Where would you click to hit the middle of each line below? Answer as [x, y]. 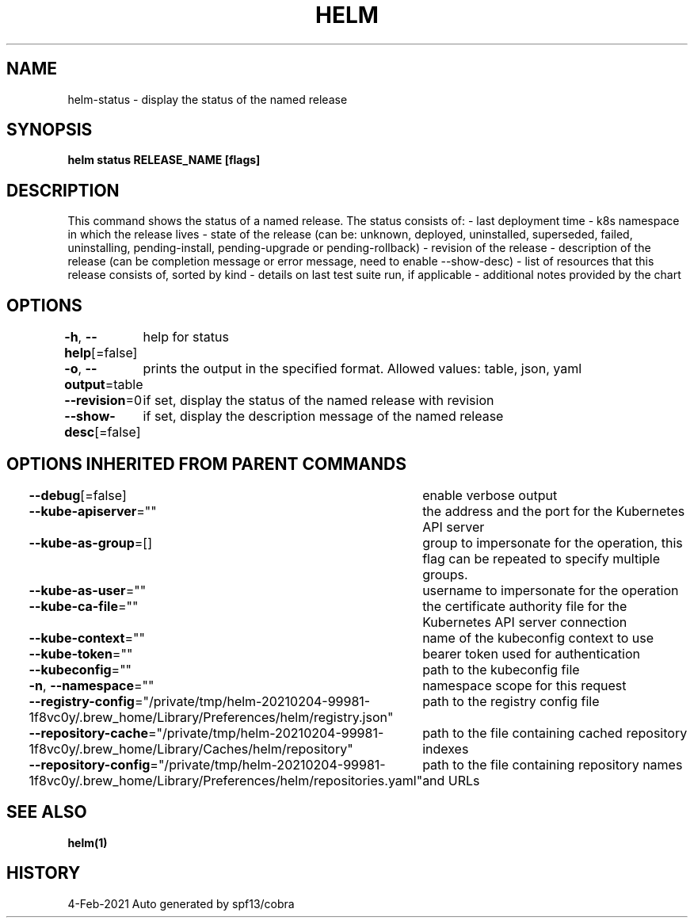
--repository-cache [88, 733]
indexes [446, 748]
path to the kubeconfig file [501, 669]
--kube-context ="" [87, 638]
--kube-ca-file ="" [84, 606]
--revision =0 [103, 401]
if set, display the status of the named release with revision [318, 401]
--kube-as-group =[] [91, 542]
